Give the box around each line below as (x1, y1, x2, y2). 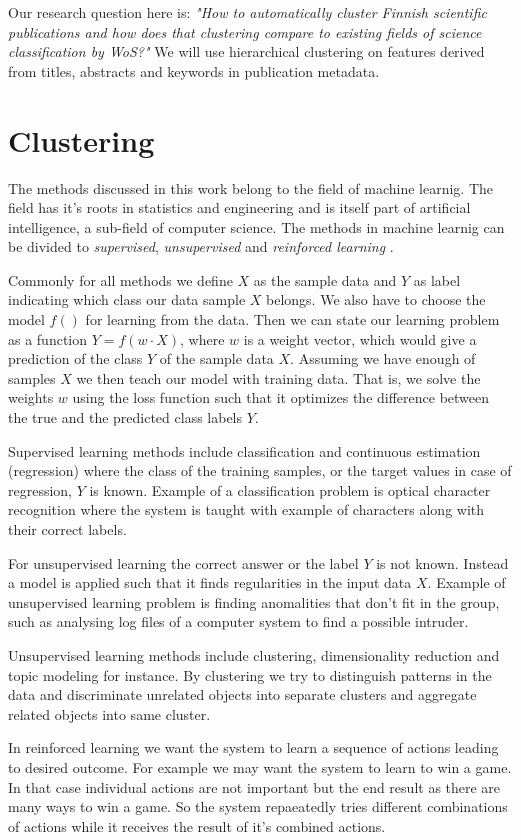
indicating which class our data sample (8, 289, 246, 310)
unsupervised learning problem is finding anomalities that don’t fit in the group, (8, 591, 500, 612)
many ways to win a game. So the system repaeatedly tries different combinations (8, 796, 508, 817)
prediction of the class (8, 348, 143, 369)
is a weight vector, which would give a (243, 328, 477, 349)
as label (413, 269, 461, 290)
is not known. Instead (376, 552, 509, 573)
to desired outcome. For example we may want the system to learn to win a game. (8, 756, 512, 777)
